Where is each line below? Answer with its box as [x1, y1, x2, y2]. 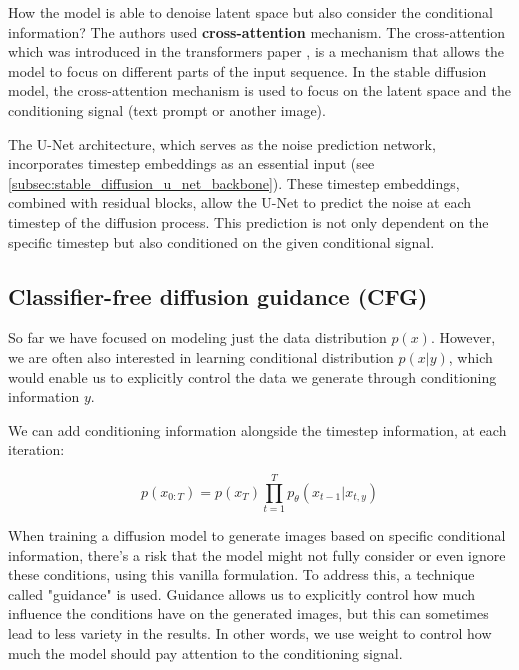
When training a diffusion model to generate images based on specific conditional [8, 525, 506, 546]
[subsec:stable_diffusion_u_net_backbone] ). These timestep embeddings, [8, 172, 460, 193]
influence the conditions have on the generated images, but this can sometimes [8, 603, 489, 624]
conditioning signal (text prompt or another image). [8, 99, 326, 120]
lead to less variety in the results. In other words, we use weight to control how [8, 622, 492, 643]
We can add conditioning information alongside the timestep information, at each [8, 419, 507, 440]
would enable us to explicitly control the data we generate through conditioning [8, 366, 497, 387]
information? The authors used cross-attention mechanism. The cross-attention [8, 21, 506, 42]
